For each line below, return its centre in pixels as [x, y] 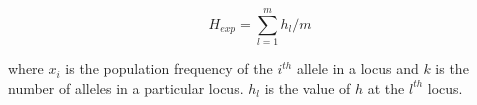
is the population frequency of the [169, 68]
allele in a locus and [357, 68]
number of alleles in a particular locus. [126, 87]
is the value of [307, 87]
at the [386, 87]
